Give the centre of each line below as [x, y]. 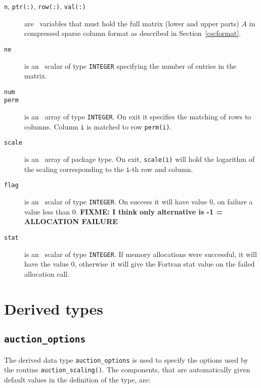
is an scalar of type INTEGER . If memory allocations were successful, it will [141, 254]
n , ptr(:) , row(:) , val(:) [45, 6]
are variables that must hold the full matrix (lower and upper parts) [132, 23]
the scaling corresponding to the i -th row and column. [109, 169]
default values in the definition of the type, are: [77, 379]
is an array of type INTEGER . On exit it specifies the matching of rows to [138, 117]
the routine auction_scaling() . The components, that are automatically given [127, 370]
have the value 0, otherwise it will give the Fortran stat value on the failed [140, 264]
